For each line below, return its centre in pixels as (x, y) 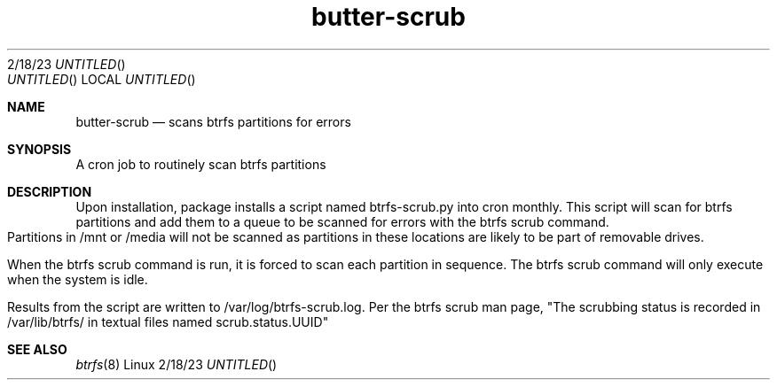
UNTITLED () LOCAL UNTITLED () (102, 79)
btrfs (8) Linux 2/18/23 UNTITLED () (177, 364)
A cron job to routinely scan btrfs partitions (201, 164)
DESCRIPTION (50, 191)
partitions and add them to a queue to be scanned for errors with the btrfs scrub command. (342, 221)
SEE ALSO (37, 349)
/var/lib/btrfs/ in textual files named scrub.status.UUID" (168, 321)
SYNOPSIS (39, 149)
